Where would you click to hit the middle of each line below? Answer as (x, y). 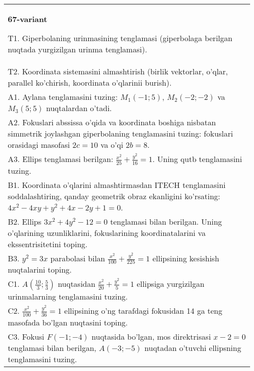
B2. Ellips (25, 221)
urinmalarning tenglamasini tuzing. (68, 297)
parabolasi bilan (78, 258)
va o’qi (112, 145)
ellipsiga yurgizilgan (171, 284)
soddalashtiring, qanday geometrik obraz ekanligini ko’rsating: (114, 196)
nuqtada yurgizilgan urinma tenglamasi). (78, 49)
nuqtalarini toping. (40, 270)
